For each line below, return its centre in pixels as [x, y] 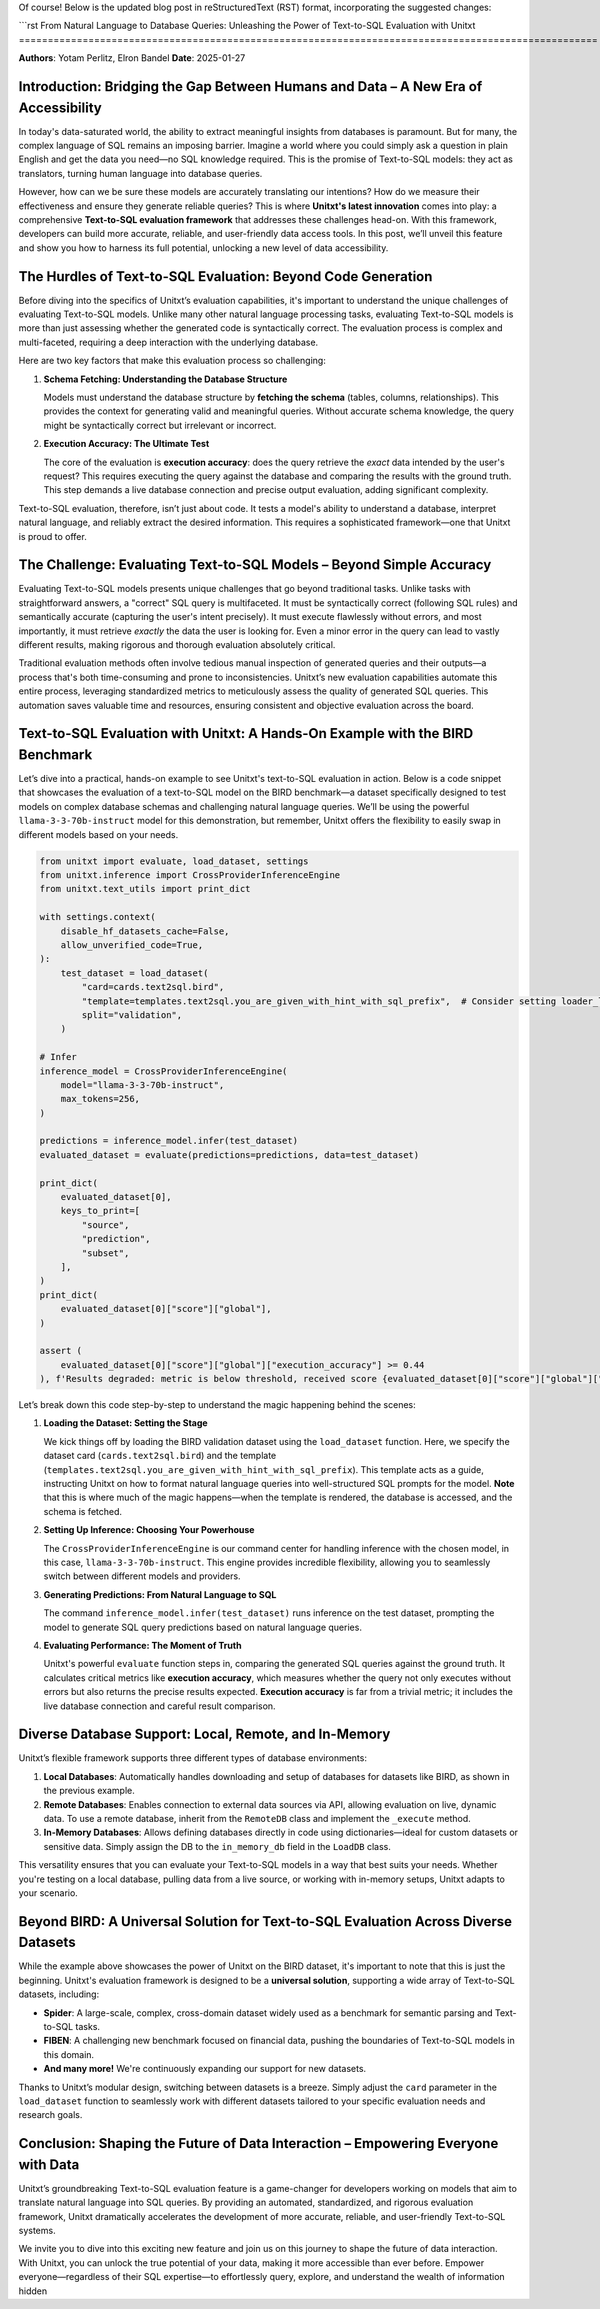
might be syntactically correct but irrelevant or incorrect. [160, 425]
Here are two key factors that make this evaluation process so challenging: [172, 361]
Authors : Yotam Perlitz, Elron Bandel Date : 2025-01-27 [132, 58]
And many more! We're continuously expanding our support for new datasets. [205, 2069]
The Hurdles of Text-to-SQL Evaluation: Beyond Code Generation [225, 276]
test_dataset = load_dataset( [134, 973]
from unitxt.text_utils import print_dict [145, 889]
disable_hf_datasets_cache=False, [145, 931]
